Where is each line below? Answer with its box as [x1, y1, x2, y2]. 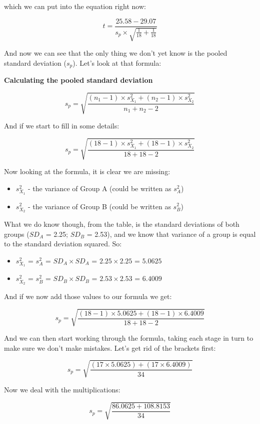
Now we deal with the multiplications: [4, 384, 120, 394]
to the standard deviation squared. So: [4, 238, 122, 249]
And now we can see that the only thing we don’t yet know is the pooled [4, 48, 227, 58]
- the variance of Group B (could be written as [27, 201, 171, 211]
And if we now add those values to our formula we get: [4, 291, 172, 301]
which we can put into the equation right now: [4, 1, 146, 11]
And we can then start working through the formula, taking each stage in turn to [4, 333, 253, 343]
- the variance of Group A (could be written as [27, 183, 171, 193]
